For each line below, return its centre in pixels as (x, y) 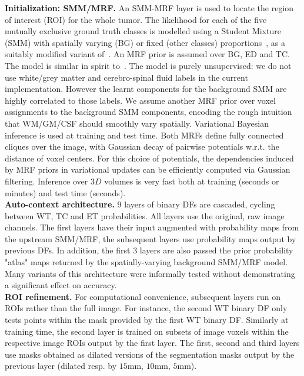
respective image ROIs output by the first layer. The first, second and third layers (152, 343)
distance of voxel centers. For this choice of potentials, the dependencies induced (149, 158)
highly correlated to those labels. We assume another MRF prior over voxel (140, 100)
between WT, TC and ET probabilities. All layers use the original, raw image (145, 215)
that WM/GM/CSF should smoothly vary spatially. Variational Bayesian (137, 123)
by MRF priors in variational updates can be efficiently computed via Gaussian (148, 169)
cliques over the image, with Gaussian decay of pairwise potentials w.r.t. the (142, 146)
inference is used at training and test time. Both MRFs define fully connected (144, 135)
